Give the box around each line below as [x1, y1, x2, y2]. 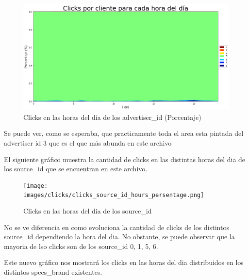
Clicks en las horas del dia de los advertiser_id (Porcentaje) [23, 112, 201, 122]
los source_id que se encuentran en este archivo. [4, 164, 148, 174]
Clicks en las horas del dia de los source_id [23, 206, 152, 216]
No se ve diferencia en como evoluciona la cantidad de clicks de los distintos [4, 222, 229, 232]
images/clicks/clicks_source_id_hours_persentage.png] [23, 192, 204, 199]
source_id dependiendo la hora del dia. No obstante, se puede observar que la [4, 231, 235, 242]
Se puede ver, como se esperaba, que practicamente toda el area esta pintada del [4, 128, 244, 138]
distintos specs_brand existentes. [4, 267, 102, 277]
